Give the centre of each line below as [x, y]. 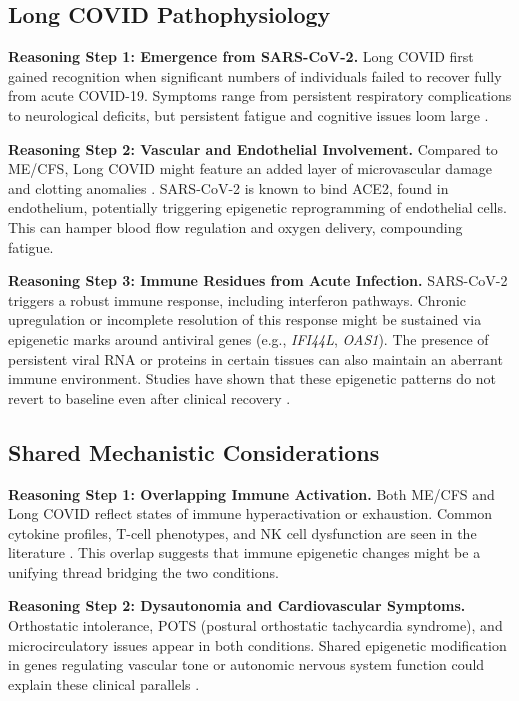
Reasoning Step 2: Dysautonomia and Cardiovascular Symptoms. [237, 605]
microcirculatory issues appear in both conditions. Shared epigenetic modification [257, 644]
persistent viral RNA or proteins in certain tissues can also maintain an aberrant [255, 358]
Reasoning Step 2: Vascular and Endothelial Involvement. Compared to [253, 148]
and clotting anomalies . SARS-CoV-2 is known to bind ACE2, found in [228, 187]
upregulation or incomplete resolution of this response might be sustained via [245, 319]
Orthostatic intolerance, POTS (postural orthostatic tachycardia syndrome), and [255, 625]
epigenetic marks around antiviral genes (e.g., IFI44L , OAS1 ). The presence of [248, 338]
